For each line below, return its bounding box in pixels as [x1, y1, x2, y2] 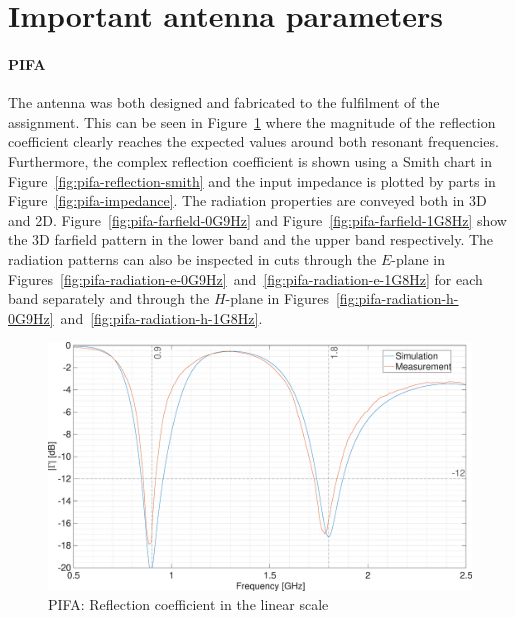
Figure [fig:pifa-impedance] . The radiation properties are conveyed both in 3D [8, 190, 487, 211]
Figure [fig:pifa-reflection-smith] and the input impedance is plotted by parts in [8, 170, 496, 191]
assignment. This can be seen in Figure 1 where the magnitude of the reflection [8, 111, 496, 132]
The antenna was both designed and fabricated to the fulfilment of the [8, 92, 440, 113]
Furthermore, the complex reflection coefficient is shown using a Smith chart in [8, 150, 492, 171]
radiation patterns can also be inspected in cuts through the [8, 248, 377, 269]
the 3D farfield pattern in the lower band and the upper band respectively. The [8, 229, 494, 250]
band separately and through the [8, 288, 210, 309]
